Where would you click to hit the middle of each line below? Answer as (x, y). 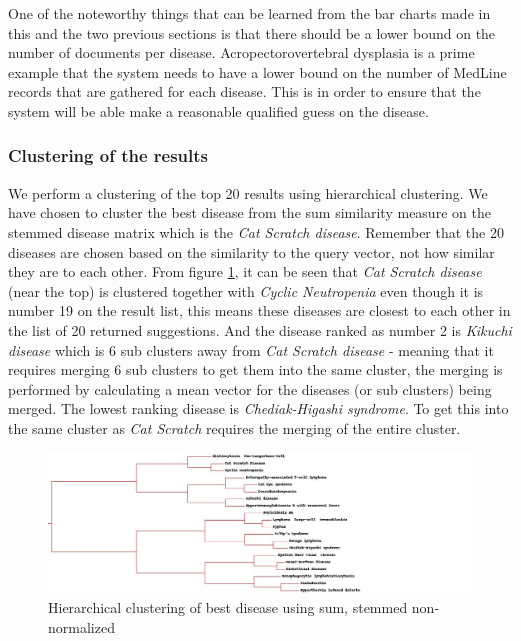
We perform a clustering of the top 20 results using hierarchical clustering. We (248, 192)
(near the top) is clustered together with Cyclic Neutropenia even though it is (246, 290)
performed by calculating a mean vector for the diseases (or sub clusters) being (250, 388)
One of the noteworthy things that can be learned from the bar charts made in (249, 13)
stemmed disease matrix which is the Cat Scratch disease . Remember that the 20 (256, 231)
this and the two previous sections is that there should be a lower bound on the (252, 32)
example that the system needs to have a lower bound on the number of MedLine (257, 71)
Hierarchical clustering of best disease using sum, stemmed (228, 607)
